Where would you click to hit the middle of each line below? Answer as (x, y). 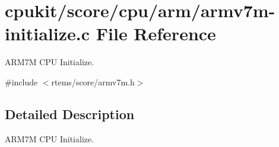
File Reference (156, 33)
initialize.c (47, 33)
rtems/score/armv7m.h (93, 82)
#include (21, 82)
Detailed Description (70, 114)
